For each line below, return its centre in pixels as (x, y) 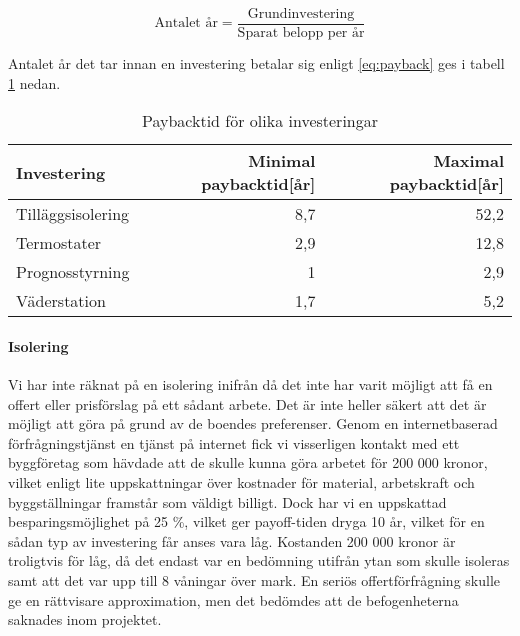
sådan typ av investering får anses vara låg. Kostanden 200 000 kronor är (232, 540)
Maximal (468, 161)
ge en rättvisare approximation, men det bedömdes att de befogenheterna (233, 599)
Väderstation (61, 301)
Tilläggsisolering (73, 214)
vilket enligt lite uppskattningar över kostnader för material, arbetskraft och (241, 482)
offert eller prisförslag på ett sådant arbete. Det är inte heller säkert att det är (247, 403)
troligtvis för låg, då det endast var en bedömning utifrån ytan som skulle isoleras (259, 560)
